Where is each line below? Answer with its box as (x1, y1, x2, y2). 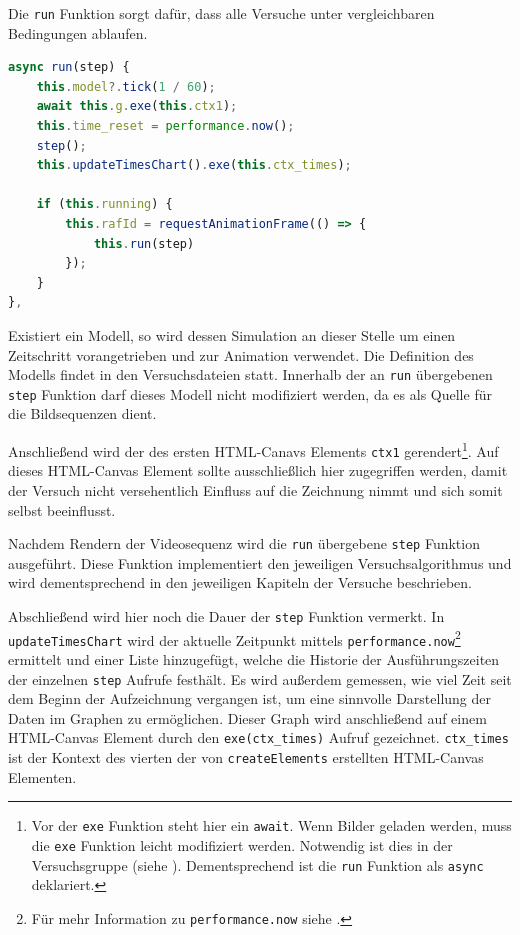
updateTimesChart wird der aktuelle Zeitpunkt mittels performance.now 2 (8, 626, 461, 650)
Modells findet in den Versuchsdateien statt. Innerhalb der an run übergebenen (8, 364, 493, 385)
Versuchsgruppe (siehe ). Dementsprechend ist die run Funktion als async (31, 854, 484, 875)
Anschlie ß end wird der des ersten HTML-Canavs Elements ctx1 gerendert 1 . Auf (8, 438, 499, 461)
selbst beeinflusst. (8, 499, 116, 520)
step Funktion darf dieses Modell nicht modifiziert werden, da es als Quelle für (8, 383, 492, 404)
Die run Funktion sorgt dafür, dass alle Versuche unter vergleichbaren (8, 3, 435, 23)
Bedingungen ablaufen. (8, 22, 148, 43)
